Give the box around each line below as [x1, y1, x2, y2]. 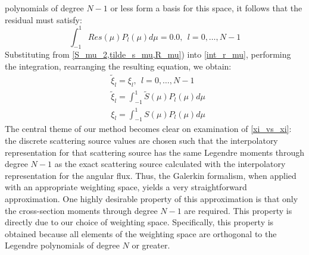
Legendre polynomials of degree [5, 239, 120, 251]
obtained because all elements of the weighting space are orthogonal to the [5, 227, 277, 240]
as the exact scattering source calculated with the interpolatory [54, 158, 286, 170]
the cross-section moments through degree [5, 204, 158, 216]
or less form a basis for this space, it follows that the [110, 2, 302, 14]
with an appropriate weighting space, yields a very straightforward [5, 181, 247, 193]
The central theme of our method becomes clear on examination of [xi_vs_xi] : [5, 122, 292, 135]
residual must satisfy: [5, 13, 82, 26]
